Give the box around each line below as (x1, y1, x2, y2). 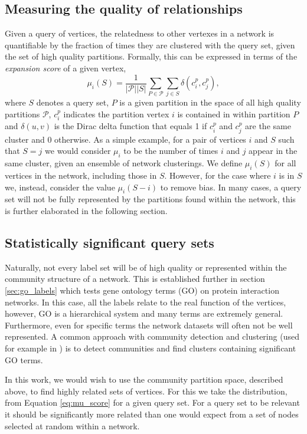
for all (275, 157, 296, 169)
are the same (245, 120, 291, 132)
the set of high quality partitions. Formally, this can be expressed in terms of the (5, 50, 298, 63)
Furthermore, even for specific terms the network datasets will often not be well (5, 318, 293, 331)
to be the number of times (123, 144, 218, 157)
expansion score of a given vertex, (5, 61, 126, 74)
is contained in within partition (177, 107, 290, 120)
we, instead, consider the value (5, 180, 115, 193)
